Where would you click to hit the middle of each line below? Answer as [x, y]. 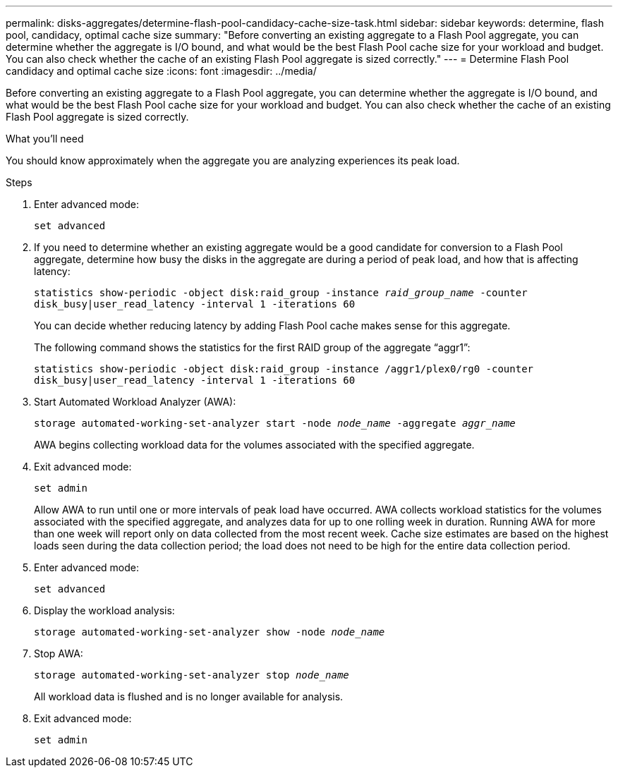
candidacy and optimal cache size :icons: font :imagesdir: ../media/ [161, 71]
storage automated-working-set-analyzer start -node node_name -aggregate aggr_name [275, 423]
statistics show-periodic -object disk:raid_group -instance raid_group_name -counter [281, 293]
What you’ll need [45, 139]
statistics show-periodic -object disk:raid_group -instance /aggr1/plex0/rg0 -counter [284, 369]
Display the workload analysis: [104, 610]
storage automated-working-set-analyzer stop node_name [192, 675]
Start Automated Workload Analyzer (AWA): [135, 402]
